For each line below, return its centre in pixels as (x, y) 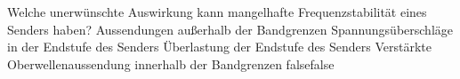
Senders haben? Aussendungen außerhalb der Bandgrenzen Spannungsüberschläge (230, 29)
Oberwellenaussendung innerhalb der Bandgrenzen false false (171, 63)
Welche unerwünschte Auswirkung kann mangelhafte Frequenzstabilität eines (217, 12)
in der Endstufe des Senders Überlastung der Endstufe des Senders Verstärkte (219, 47)
